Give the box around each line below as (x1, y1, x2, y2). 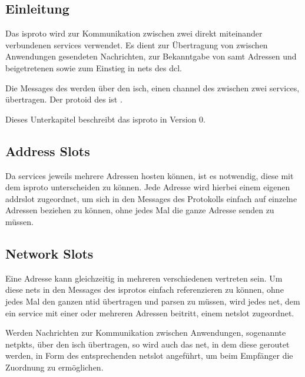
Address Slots (5, 141, 90, 160)
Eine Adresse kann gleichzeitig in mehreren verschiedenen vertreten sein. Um (5, 272, 283, 284)
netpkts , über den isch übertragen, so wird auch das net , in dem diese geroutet (5, 338, 290, 350)
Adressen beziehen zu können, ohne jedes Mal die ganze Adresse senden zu (5, 204, 274, 216)
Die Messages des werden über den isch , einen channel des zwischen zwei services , (5, 81, 300, 94)
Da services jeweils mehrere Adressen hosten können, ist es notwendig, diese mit (5, 169, 294, 181)
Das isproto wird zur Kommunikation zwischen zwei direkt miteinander (5, 27, 263, 39)
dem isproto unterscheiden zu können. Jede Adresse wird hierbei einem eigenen (5, 181, 290, 193)
